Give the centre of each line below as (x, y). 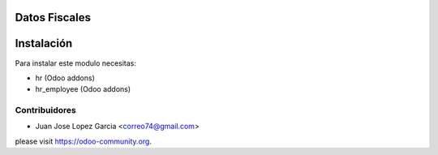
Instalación (44, 43)
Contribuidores (45, 110)
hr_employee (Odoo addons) (83, 89)
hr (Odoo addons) (65, 78)
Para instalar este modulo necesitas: (76, 63)
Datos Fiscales (53, 17)
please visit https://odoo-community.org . (83, 141)
